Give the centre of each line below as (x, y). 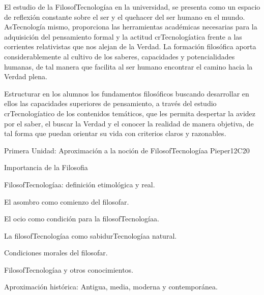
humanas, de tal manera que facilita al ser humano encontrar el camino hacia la (128, 66)
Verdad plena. (26, 76)
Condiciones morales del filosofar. (56, 253)
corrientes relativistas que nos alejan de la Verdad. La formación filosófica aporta (130, 46)
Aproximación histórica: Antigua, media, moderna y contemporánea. (111, 287)
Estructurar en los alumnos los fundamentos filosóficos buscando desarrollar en (127, 93)
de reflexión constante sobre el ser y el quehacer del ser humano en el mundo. (125, 17)
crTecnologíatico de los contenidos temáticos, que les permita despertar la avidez (130, 113)
